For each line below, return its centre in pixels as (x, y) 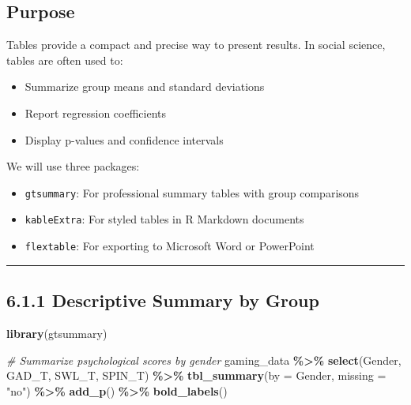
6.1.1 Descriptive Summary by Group (163, 300)
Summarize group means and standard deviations (145, 86)
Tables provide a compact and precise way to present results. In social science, (196, 45)
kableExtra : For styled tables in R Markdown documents (164, 219)
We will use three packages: (73, 166)
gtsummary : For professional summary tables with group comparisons (192, 192)
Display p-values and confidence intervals (124, 139)
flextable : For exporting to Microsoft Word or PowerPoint (170, 246)
